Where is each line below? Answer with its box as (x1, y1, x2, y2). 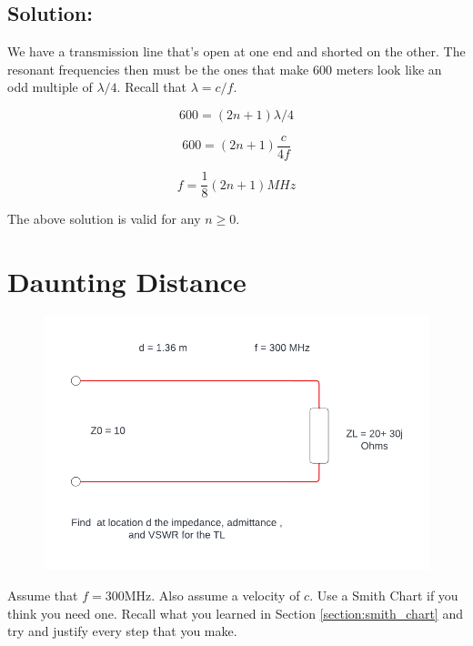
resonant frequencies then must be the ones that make (7, 59, 309, 78)
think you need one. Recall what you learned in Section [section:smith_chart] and (7, 603, 463, 622)
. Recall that (116, 77, 186, 96)
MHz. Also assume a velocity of (124, 586, 300, 605)
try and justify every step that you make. (7, 621, 237, 641)
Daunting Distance (7, 262, 247, 299)
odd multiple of (7, 77, 93, 96)
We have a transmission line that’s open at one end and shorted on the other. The (7, 42, 466, 61)
